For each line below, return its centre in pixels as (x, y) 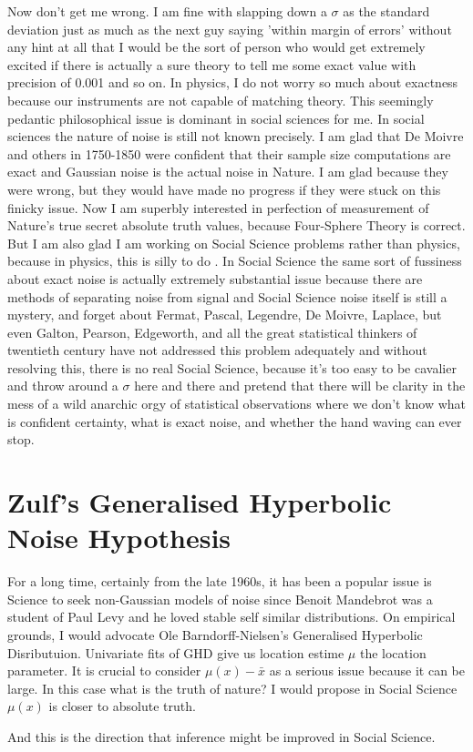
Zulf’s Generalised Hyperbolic (200, 502)
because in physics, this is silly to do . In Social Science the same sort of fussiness (235, 261)
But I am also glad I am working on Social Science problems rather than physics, (234, 243)
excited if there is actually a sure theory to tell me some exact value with (212, 64)
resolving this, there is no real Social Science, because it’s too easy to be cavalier (232, 367)
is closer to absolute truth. (122, 706)
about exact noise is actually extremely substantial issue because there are (215, 278)
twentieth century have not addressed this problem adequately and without (217, 350)
